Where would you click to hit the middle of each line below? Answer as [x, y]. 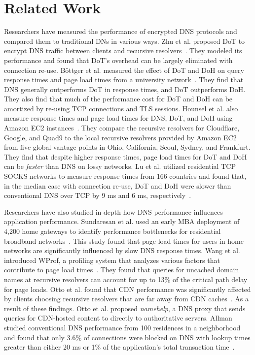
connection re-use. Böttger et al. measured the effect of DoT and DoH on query [124, 70]
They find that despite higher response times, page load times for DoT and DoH [126, 156]
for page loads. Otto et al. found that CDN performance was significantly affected [127, 289]
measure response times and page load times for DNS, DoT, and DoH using [118, 118]
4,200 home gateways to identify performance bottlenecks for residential [112, 231]
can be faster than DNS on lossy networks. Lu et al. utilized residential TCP [120, 166]
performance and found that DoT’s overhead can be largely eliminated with [118, 60]
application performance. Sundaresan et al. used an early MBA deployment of [122, 221]
